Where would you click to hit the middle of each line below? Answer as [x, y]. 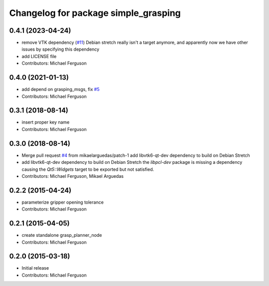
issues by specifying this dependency [61, 49]
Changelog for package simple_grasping [95, 13]
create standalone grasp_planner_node [62, 235]
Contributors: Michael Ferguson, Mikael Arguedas [73, 176]
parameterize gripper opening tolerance [63, 202]
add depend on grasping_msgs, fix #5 [61, 89]
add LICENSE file [39, 56]
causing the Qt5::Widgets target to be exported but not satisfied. [88, 169]
